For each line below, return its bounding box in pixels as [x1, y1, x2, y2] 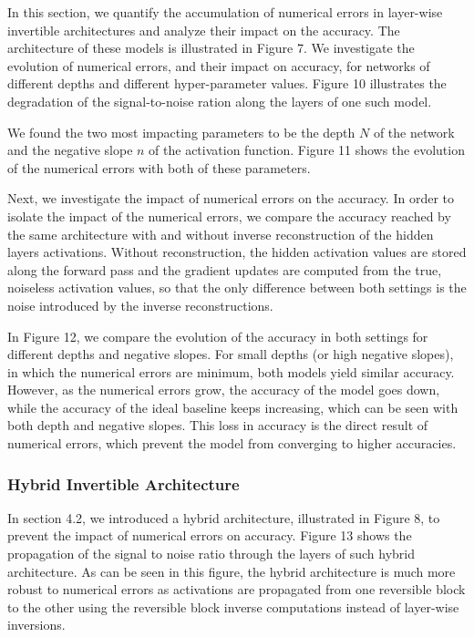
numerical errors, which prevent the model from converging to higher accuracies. [7, 434, 457, 453]
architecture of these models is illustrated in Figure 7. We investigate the [7, 38, 415, 57]
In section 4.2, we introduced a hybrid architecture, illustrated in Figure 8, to [7, 508, 440, 527]
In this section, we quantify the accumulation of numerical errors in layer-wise [7, 3, 443, 21]
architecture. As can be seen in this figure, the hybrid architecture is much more [7, 561, 456, 580]
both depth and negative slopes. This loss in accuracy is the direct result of [7, 416, 428, 435]
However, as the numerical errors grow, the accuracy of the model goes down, [7, 380, 440, 399]
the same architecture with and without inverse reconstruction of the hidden [7, 224, 434, 243]
